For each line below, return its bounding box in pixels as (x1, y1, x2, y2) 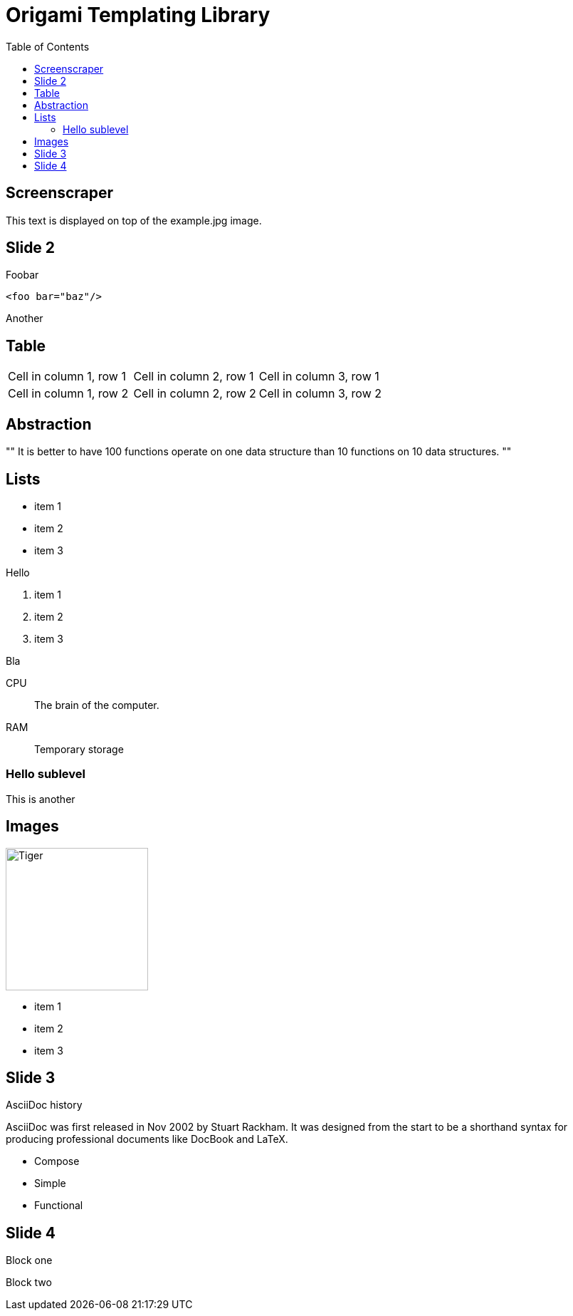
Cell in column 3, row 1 (258, 369, 379, 384)
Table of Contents (6, 40, 90, 53)
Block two (6, 1276, 52, 1289)
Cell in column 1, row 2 (8, 386, 129, 401)
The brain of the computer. (34, 698, 159, 711)
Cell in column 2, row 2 (133, 386, 256, 401)
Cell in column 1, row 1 (8, 369, 126, 384)
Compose (34, 1155, 80, 1168)
